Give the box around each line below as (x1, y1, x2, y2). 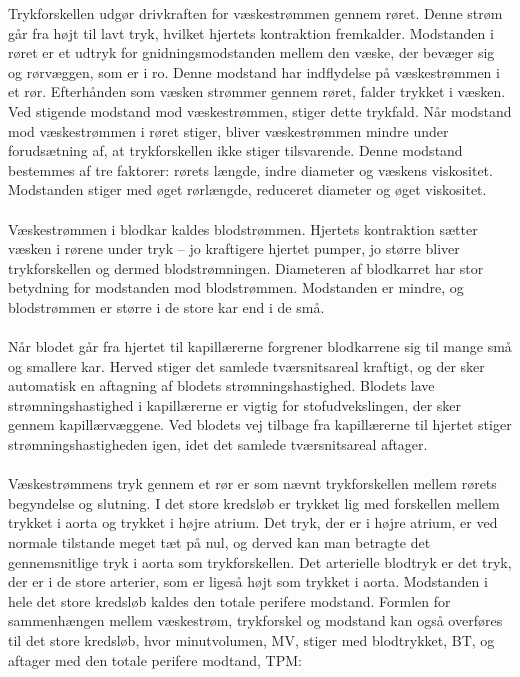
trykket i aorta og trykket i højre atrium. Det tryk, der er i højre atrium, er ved (8, 512, 498, 533)
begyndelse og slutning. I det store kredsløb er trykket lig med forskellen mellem (8, 492, 500, 513)
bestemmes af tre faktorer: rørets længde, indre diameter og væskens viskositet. (8, 159, 493, 180)
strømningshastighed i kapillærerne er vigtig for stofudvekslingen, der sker (8, 394, 462, 415)
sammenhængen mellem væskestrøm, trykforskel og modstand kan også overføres (8, 610, 503, 631)
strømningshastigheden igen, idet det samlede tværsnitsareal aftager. (8, 434, 428, 455)
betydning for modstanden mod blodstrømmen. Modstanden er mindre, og (8, 277, 464, 298)
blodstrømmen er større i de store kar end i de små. (8, 296, 325, 317)
